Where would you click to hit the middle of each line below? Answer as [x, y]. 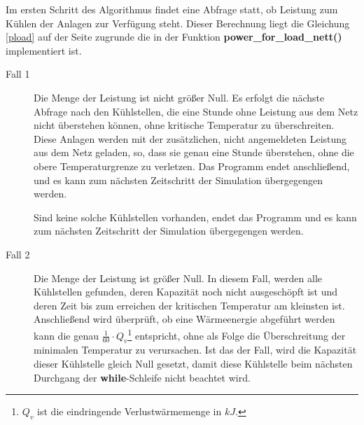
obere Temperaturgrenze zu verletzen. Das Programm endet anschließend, [192, 166]
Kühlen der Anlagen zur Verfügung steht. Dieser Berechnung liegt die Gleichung [178, 23]
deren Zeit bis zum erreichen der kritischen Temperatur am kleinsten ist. [189, 305]
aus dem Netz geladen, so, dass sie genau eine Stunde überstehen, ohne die [194, 152]
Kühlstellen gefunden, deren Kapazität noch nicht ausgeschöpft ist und [185, 292]
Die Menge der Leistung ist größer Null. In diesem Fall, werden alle [178, 278]
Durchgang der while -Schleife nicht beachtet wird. [142, 377]
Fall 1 [18, 74]
